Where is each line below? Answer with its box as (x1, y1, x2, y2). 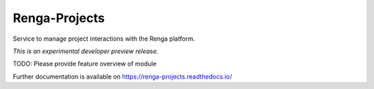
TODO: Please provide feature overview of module (12, 59, 157, 68)
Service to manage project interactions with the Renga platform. (12, 34, 195, 43)
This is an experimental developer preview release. (12, 47, 159, 55)
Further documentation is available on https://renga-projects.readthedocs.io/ (12, 72, 232, 81)
